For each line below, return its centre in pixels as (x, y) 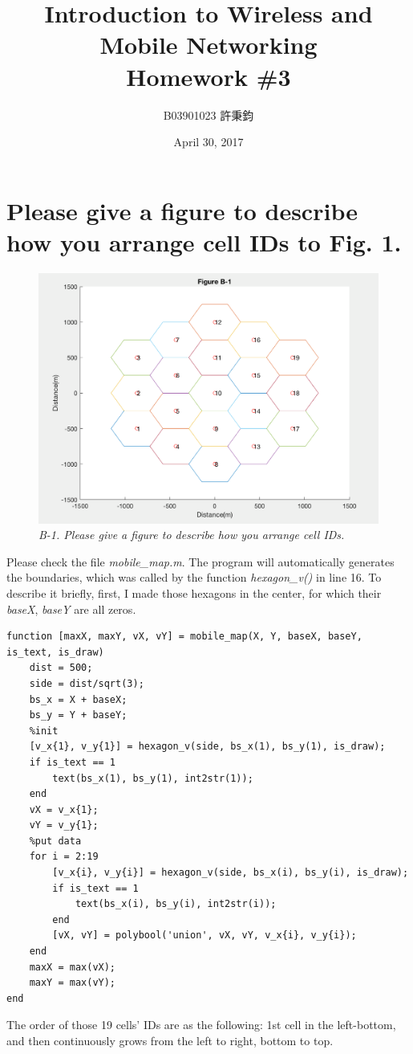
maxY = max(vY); (73, 983)
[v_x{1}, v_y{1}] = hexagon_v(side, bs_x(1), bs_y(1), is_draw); (207, 747)
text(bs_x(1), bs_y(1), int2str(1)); (153, 778)
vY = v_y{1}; (64, 825)
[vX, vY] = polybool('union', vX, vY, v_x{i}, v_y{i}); (204, 936)
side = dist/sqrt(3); (87, 683)
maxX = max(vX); (73, 967)
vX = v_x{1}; (64, 809)
